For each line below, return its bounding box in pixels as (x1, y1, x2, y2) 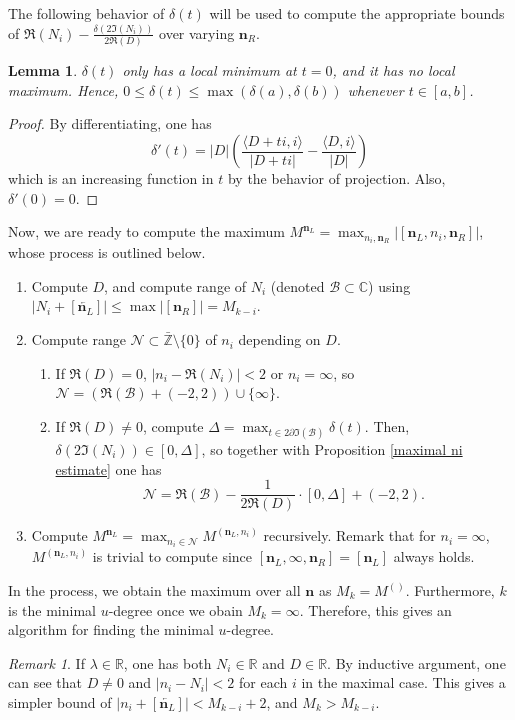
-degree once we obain (108, 599, 243, 620)
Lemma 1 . (8, 60, 78, 81)
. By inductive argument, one (327, 652, 506, 673)
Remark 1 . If (8, 652, 85, 673)
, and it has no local (332, 60, 455, 81)
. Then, (364, 415, 410, 436)
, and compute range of (104, 275, 247, 296)
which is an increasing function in (8, 168, 214, 188)
